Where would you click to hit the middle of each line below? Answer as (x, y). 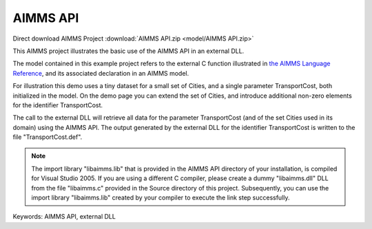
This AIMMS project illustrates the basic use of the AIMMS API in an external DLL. (128, 51)
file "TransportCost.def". (48, 137)
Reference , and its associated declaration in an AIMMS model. (101, 73)
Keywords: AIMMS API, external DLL (64, 217)
